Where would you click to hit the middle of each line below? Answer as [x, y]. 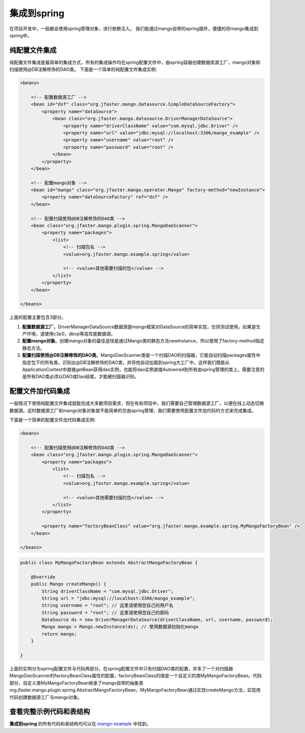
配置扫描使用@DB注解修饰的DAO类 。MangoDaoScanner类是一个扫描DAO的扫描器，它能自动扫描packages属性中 [141, 355]
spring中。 [21, 35]
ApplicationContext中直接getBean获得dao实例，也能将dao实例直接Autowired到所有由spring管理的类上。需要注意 [141, 370]
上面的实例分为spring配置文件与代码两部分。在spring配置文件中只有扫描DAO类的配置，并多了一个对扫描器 [121, 669]
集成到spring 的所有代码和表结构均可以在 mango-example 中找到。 [80, 724]
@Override [43, 577]
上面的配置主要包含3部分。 [38, 317]
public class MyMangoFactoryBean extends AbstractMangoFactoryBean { [109, 562]
